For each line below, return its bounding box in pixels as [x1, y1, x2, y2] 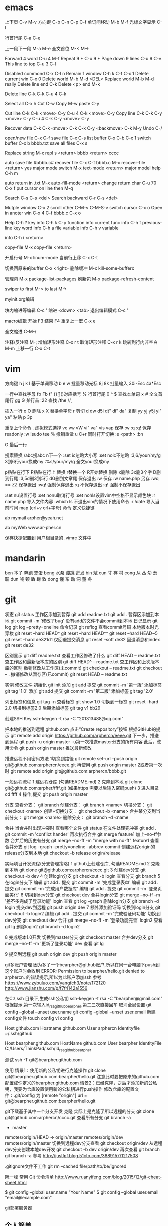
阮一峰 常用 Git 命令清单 [5, 1174, 54, 1180]
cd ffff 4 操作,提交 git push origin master [5, 791, 88, 797]
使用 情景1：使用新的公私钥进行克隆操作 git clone [5, 1067, 106, 1073]
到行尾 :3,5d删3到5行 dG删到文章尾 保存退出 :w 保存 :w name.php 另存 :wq [5, 475, 159, 481]
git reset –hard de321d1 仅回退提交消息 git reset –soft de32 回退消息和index [5, 636, 160, 642]
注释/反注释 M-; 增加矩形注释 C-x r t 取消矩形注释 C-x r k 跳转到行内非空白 [5, 339, 158, 345]
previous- [142, 219, 162, 225]
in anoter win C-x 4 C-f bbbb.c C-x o [5, 210, 81, 216]
